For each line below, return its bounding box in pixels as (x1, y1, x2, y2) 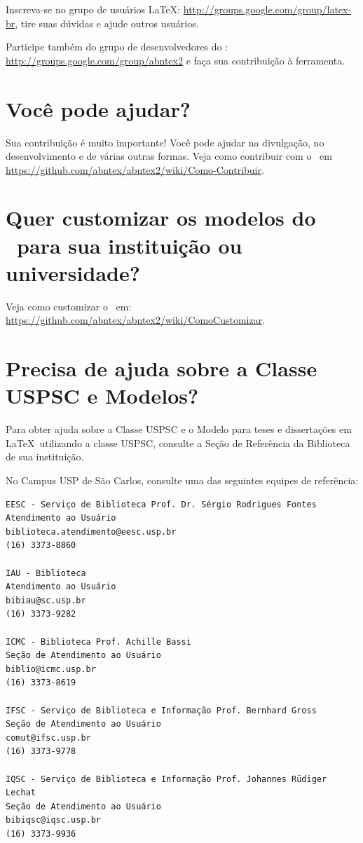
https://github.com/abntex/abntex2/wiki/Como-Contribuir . (6, 162, 264, 177)
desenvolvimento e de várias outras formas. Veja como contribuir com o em (6, 149, 332, 163)
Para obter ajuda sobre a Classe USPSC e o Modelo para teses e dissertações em (6, 422, 352, 437)
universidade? (6, 258, 140, 287)
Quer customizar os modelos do (6, 203, 316, 232)
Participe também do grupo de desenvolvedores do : (6, 39, 228, 54)
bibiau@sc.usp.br (6, 595, 86, 605)
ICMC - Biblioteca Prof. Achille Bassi (6, 636, 191, 647)
